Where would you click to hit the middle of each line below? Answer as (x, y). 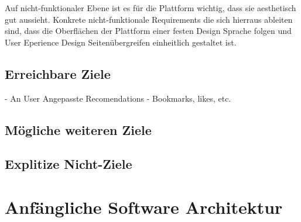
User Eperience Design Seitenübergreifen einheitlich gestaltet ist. (121, 42)
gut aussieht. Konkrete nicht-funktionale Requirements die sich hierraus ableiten (149, 19)
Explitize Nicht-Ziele (69, 164)
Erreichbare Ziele (58, 73)
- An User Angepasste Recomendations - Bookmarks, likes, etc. (118, 98)
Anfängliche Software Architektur (144, 207)
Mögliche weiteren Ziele (78, 129)
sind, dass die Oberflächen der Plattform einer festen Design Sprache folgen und (148, 31)
